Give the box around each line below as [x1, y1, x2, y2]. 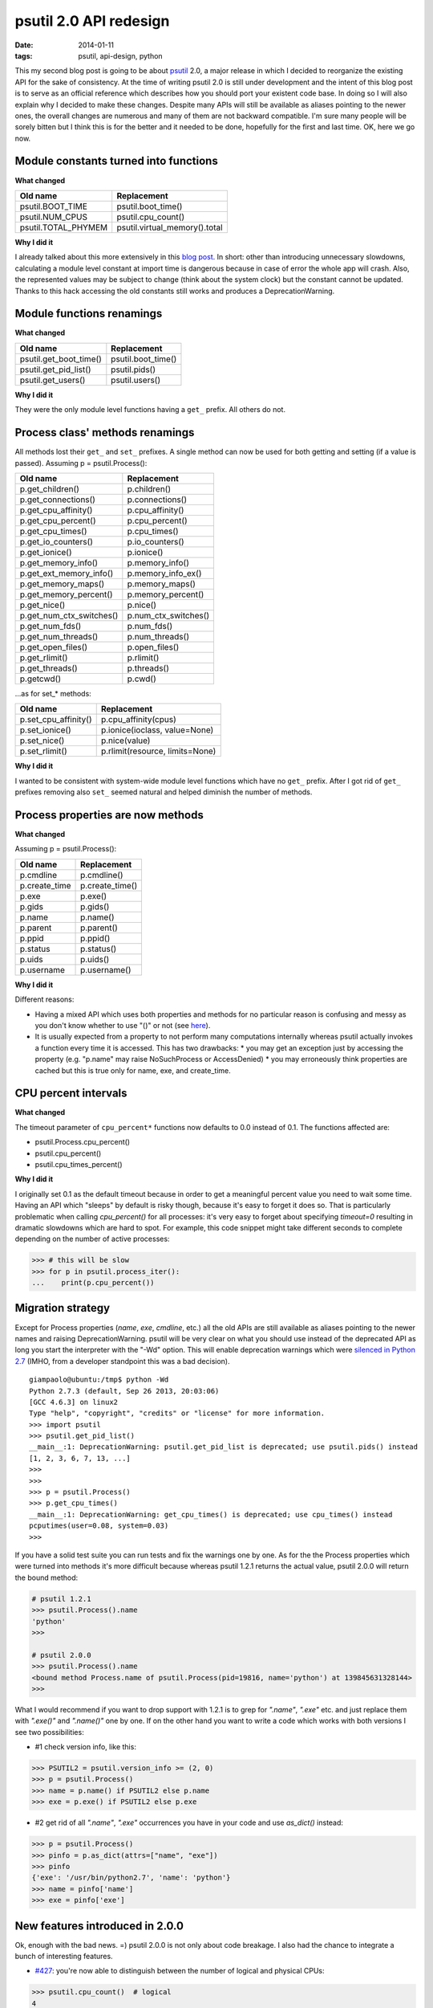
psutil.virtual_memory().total [116, 222, 224, 233]
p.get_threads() [19, 663, 78, 674]
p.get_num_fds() [19, 620, 82, 631]
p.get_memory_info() [19, 557, 99, 568]
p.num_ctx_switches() [127, 610, 210, 621]
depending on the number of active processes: [14, 1234, 170, 1244]
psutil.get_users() [19, 374, 86, 386]
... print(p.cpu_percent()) [31, 1278, 156, 1288]
